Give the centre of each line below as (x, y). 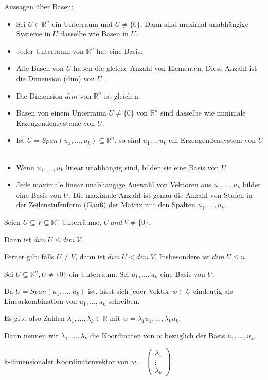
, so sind (128, 140)
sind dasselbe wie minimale (203, 113)
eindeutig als (213, 291)
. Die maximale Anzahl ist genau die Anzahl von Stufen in (160, 194)
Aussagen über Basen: (39, 6)
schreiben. (124, 301)
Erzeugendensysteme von (56, 122)
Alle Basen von (40, 68)
